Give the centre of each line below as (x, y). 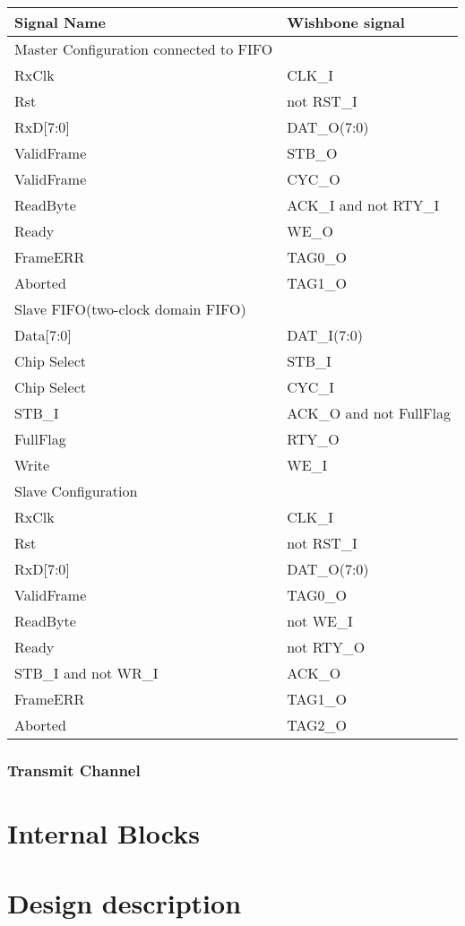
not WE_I (320, 621)
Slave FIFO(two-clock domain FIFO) (130, 309)
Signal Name (60, 22)
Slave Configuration (76, 491)
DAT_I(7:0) (325, 335)
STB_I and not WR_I (86, 673)
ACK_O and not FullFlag (369, 413)
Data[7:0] (43, 335)
